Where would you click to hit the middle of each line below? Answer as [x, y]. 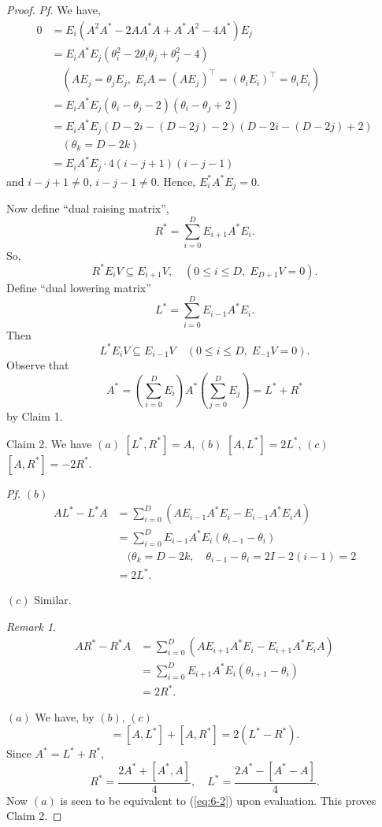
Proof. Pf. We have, [54, 9]
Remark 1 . [31, 626]
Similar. [53, 600]
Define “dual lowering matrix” [79, 287]
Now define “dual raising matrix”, [88, 208]
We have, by [65, 716]
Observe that [38, 364]
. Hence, [176, 181]
